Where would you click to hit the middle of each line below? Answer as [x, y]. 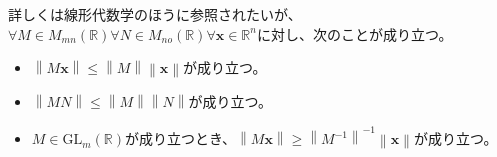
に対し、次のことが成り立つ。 [354, 33]
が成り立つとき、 [181, 138]
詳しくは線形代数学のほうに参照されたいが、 [155, 14]
